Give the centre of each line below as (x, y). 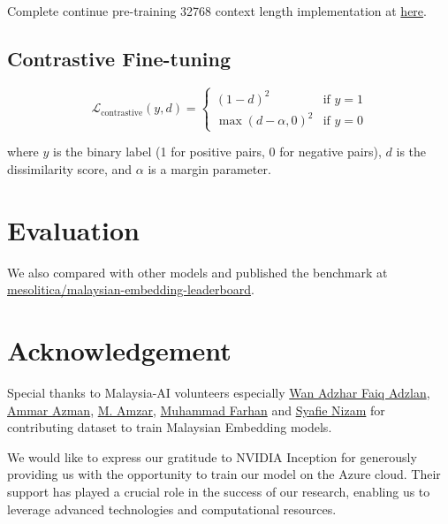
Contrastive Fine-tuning (119, 58)
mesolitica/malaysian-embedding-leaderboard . (131, 289)
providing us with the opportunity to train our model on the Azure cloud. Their (224, 474)
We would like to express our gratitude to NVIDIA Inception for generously (212, 456)
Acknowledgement (119, 350)
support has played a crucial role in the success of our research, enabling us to (219, 491)
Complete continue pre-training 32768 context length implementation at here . (217, 11)
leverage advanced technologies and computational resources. (172, 509)
